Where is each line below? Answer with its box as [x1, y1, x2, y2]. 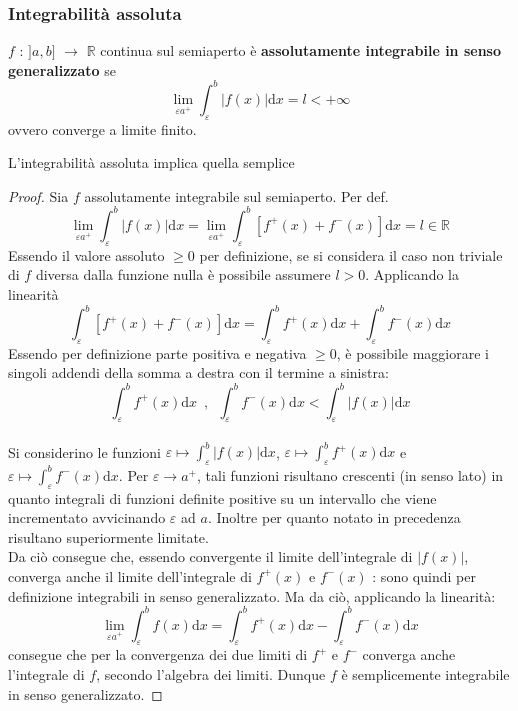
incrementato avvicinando [8, 507, 166, 528]
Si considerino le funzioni [8, 441, 161, 462]
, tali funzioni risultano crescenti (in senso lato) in [197, 464, 504, 485]
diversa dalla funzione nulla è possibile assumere [35, 264, 331, 285]
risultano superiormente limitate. [8, 526, 209, 547]
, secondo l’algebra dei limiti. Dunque [96, 663, 326, 684]
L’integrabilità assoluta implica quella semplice [8, 152, 295, 173]
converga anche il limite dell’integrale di [8, 565, 252, 586]
